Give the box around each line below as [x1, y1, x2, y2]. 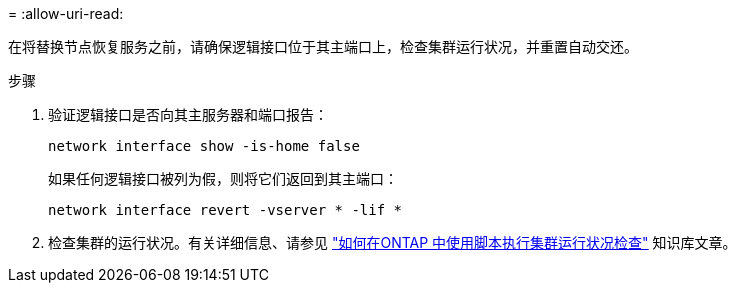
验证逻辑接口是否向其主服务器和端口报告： [48, 106, 328, 123]
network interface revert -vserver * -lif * [48, 202, 403, 218]
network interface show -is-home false [48, 138, 360, 154]
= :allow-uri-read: [8, 5, 124, 22]
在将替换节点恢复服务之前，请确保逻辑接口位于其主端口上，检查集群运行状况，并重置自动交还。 [8, 38, 638, 55]
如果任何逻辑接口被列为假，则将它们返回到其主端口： [48, 170, 398, 187]
